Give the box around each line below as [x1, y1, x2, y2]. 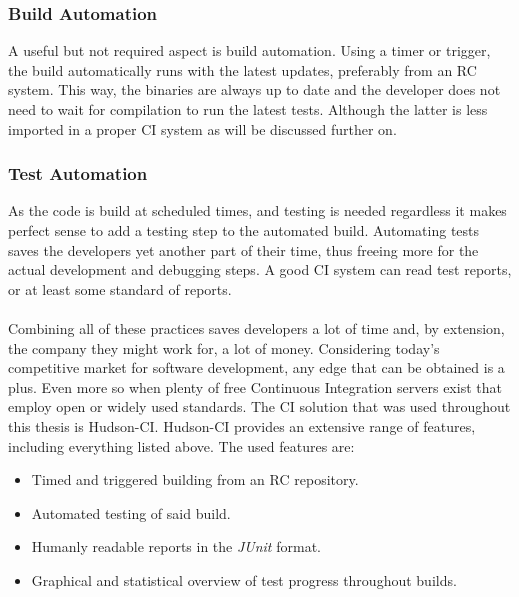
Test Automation [8, 161, 148, 186]
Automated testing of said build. [31, 502, 231, 523]
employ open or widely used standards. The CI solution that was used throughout [8, 396, 511, 417]
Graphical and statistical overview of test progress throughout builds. [31, 569, 457, 590]
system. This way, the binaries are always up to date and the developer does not [8, 79, 501, 100]
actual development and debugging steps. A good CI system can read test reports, [8, 259, 512, 280]
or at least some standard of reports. [8, 278, 232, 299]
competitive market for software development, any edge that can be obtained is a [8, 357, 505, 378]
